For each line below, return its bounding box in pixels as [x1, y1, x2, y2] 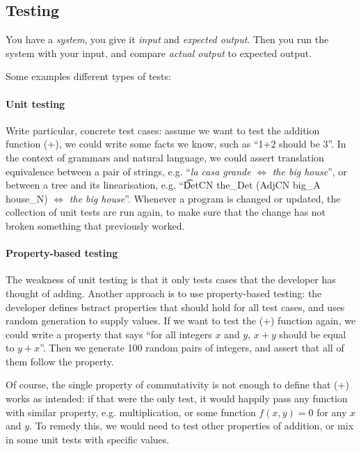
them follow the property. [6, 354, 114, 368]
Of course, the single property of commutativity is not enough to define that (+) [6, 377, 349, 392]
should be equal [279, 326, 346, 341]
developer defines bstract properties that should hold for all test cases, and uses [6, 299, 345, 314]
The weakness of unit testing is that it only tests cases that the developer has [6, 272, 336, 287]
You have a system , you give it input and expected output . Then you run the [6, 32, 329, 47]
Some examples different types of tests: [6, 69, 171, 84]
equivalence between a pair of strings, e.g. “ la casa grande [6, 164, 251, 178]
